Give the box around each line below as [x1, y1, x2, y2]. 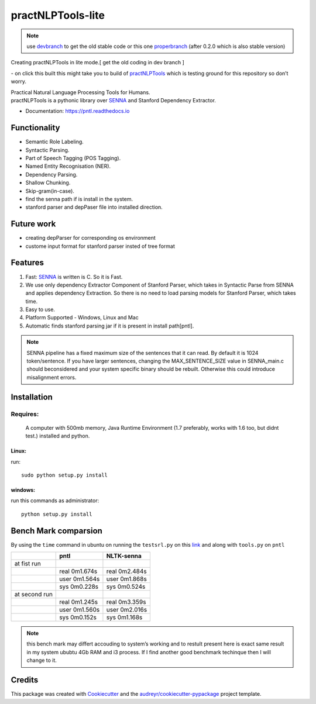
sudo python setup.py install [21, 471, 108, 478]
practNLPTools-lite [11, 9, 105, 22]
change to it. [26, 657, 57, 664]
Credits [11, 675, 39, 685]
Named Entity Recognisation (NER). [25, 163, 111, 170]
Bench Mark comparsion [11, 526, 102, 536]
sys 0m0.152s [59, 613, 97, 622]
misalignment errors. [26, 374, 77, 381]
